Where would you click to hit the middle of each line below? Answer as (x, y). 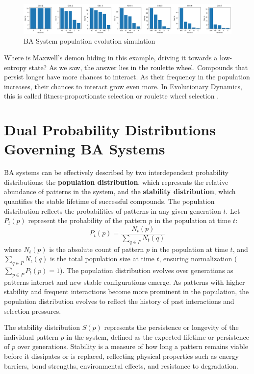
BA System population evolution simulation (89, 41)
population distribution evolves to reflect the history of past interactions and (119, 301)
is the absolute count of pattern (97, 249)
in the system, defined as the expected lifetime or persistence (158, 337)
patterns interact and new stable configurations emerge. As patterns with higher (125, 282)
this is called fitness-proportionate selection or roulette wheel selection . (112, 96)
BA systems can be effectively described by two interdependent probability (116, 172)
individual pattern (31, 337)
